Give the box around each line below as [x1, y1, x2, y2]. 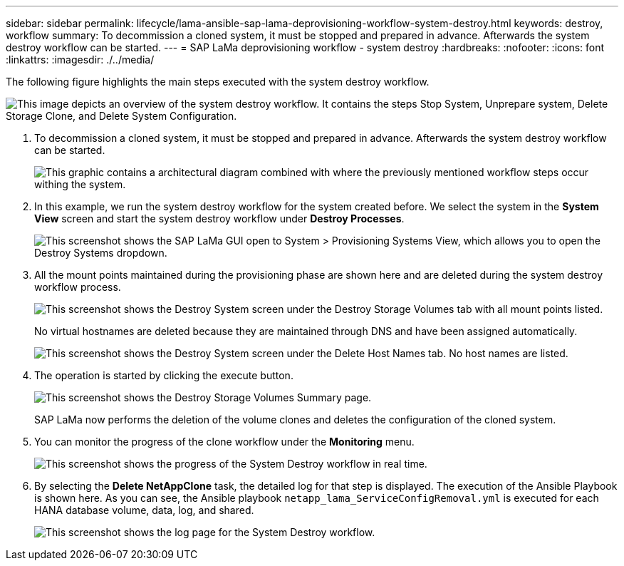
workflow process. [34, 281, 121, 293]
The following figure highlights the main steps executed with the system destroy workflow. [6, 76, 430, 88]
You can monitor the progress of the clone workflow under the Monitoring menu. [34, 436, 415, 448]
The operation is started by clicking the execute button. [34, 369, 293, 381]
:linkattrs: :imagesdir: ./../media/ [6, 53, 155, 66]
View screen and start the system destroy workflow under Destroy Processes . [34, 212, 405, 225]
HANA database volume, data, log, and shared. [34, 504, 254, 516]
